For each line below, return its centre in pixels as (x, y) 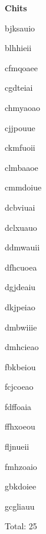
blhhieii (18, 48)
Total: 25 (21, 526)
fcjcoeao (19, 387)
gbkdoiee (21, 486)
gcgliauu (20, 506)
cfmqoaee (21, 67)
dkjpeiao (20, 306)
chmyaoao (22, 107)
